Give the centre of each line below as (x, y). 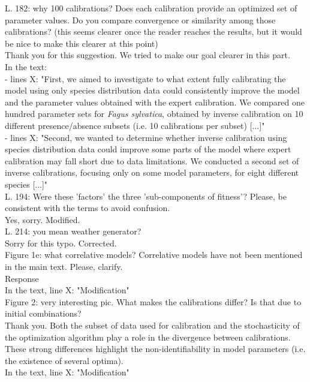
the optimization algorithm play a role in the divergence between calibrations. (148, 337)
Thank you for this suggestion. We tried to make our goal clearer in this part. (148, 55)
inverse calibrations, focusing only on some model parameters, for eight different (152, 172)
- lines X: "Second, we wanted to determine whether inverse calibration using (146, 137)
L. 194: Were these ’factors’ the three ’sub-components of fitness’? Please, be (146, 196)
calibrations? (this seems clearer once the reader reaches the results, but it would (154, 31)
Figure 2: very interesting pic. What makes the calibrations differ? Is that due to (153, 301)
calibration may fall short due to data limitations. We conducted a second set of (152, 160)
